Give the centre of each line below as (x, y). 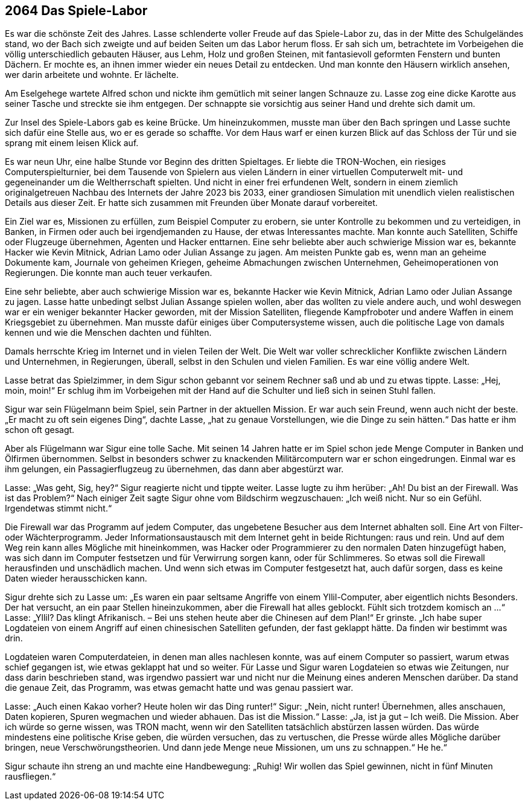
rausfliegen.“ (30, 777)
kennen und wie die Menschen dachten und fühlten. (108, 333)
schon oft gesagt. (40, 430)
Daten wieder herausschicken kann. (76, 579)
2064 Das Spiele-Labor (76, 11)
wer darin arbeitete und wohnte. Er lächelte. (92, 75)
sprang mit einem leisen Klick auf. (72, 143)
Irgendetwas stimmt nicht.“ (59, 508)
